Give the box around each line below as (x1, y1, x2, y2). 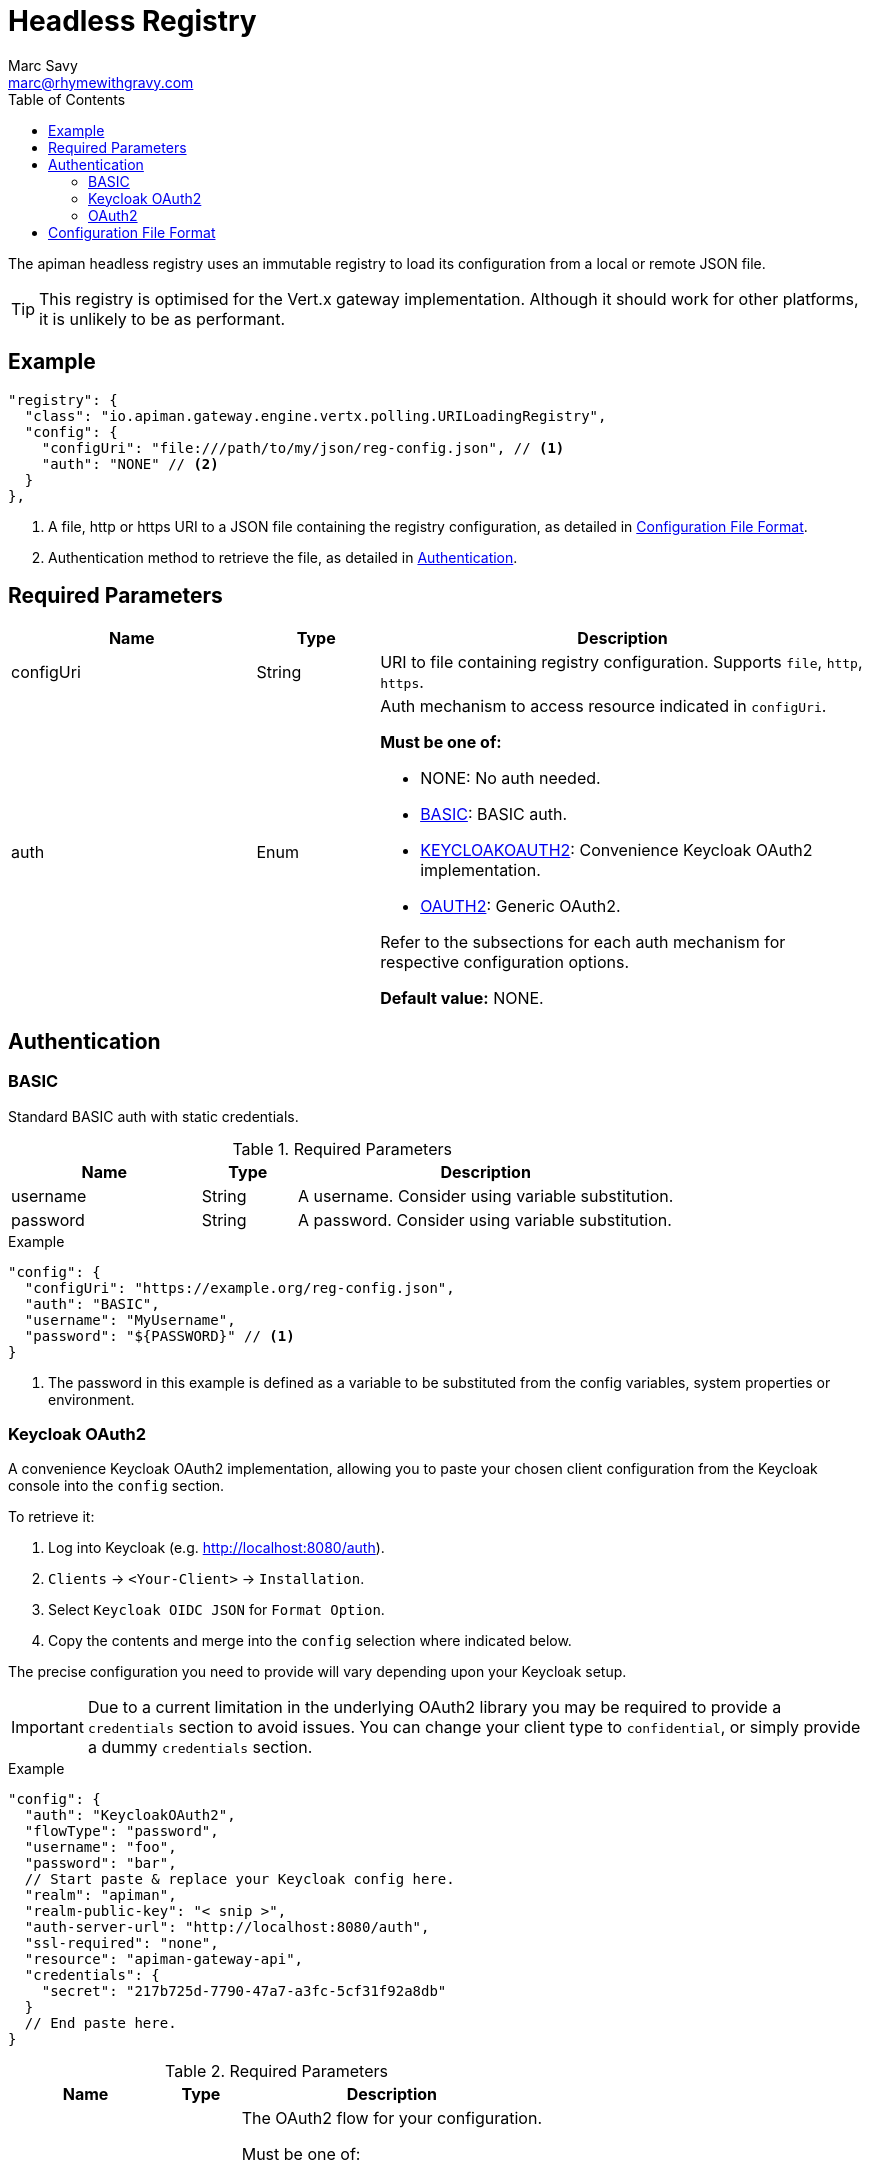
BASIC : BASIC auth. (420, 804, 568, 825)
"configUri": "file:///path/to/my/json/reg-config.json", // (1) (41, 439, 565, 456)
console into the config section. (8, 1477, 225, 1495)
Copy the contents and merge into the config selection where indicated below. (48, 1632, 572, 1650)
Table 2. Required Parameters (165, 2061, 388, 2082)
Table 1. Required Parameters (232, 1138, 452, 1159)
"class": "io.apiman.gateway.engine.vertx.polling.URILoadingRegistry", (24, 407, 607, 424)
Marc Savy (8, 56, 78, 74)
